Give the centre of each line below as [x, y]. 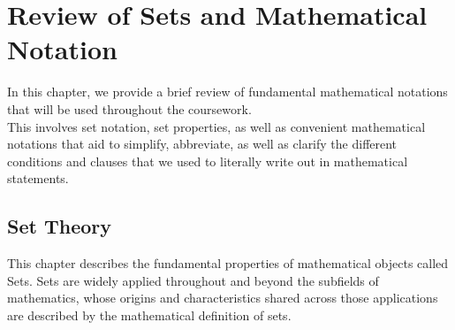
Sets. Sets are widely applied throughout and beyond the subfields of [193, 280]
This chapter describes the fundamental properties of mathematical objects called [228, 263]
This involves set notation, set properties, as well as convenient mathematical [216, 126]
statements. [38, 178]
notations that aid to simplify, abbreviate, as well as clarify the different [202, 144]
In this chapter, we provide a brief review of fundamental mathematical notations [227, 92]
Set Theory [59, 226]
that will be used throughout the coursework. [129, 108]
